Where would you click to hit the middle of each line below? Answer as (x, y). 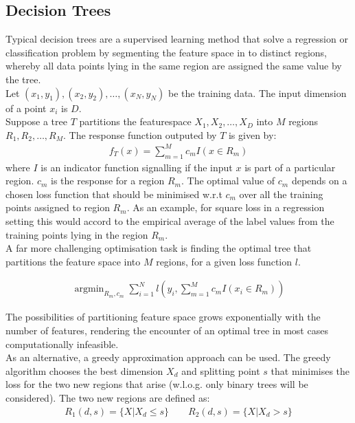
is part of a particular (290, 167)
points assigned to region (58, 207)
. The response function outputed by (140, 134)
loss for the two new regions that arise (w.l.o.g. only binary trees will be (157, 384)
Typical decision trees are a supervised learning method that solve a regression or (177, 39)
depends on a (319, 181)
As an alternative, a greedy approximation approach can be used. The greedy (168, 357)
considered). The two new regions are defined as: (108, 398)
